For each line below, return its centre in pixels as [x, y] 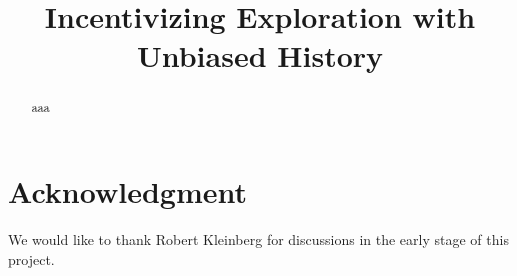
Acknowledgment [127, 191]
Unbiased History [260, 55]
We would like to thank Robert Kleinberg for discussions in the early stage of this [258, 238]
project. [31, 258]
